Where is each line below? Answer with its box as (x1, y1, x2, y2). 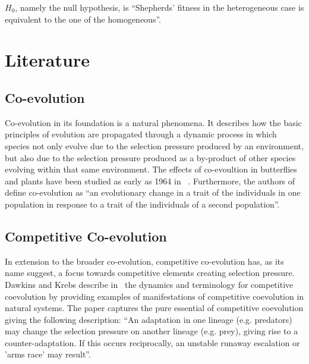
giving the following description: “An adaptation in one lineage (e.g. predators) (5, 313, 292, 325)
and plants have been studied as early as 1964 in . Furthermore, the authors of (5, 174, 295, 187)
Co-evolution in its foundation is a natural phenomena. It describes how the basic (5, 116, 302, 128)
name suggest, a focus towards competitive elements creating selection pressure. (5, 266, 295, 279)
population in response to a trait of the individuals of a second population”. (5, 197, 280, 210)
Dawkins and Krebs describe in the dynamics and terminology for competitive (5, 278, 294, 290)
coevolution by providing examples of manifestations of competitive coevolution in (5, 290, 304, 302)
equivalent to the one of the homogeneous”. (5, 12, 161, 25)
